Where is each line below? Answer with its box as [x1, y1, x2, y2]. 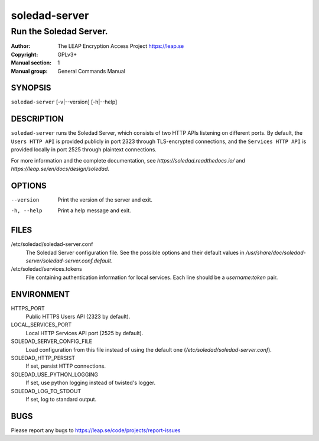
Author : [11, 43, 31, 50]
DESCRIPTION [11, 114, 64, 124]
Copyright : [11, 51, 38, 58]
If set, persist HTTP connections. [25, 362, 106, 369]
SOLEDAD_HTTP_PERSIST [11, 354, 76, 361]
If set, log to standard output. [25, 395, 97, 403]
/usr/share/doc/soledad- [245, 249, 307, 256]
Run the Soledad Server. [11, 26, 109, 37]
